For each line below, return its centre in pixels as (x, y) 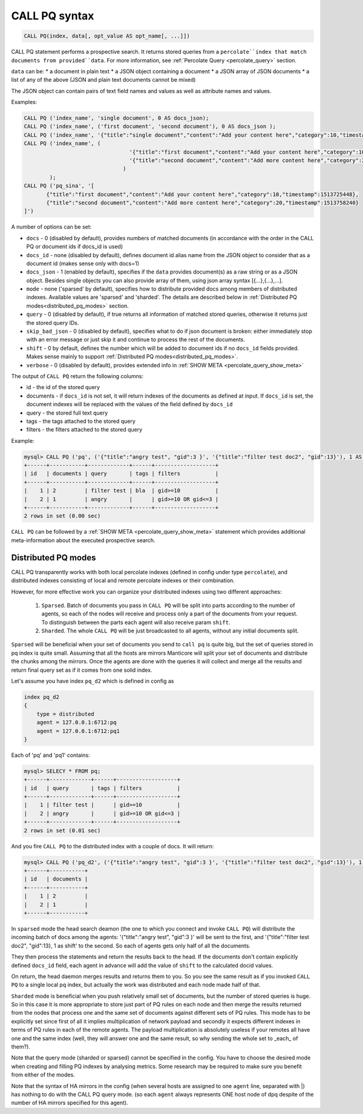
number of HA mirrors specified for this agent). (70, 1103)
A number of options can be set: (51, 227)
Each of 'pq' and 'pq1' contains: (51, 755)
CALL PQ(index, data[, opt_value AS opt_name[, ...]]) (107, 36)
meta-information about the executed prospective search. (83, 540)
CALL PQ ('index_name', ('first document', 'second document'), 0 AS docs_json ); (150, 126)
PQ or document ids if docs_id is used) (75, 247)
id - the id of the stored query (63, 387)
